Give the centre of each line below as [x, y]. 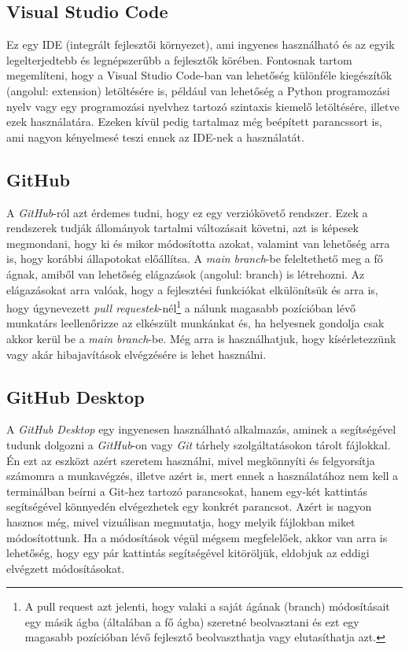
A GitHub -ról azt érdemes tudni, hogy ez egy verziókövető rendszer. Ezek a [187, 212]
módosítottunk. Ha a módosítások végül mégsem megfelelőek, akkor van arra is [197, 537]
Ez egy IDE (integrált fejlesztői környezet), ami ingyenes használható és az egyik [201, 44]
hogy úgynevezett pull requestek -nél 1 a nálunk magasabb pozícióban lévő [181, 307]
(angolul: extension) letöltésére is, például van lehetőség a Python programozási [198, 90]
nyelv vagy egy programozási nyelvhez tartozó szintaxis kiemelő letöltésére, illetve [203, 106]
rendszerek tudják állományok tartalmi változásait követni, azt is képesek [183, 228]
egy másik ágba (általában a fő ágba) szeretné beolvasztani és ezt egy [192, 621]
